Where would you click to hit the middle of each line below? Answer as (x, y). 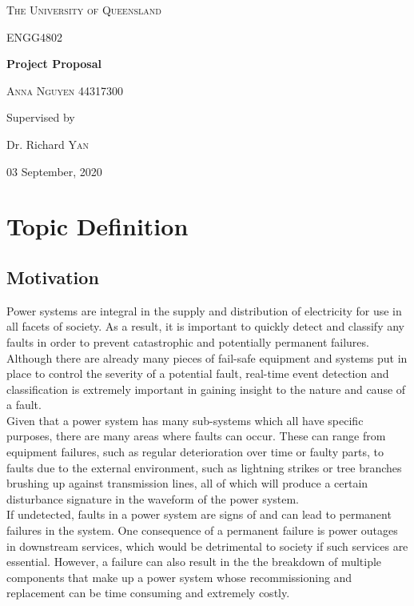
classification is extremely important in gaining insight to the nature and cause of (206, 389)
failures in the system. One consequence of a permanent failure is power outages (202, 530)
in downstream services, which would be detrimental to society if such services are (207, 546)
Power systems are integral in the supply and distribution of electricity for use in (204, 310)
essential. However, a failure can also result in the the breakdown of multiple (194, 562)
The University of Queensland (84, 10)
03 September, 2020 (54, 171)
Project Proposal (54, 64)
